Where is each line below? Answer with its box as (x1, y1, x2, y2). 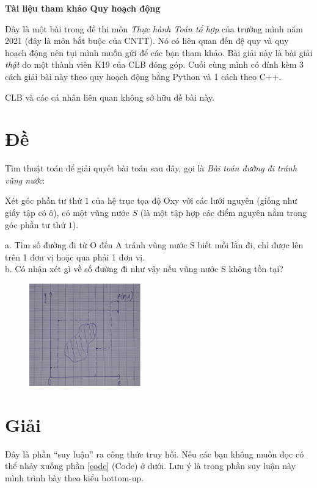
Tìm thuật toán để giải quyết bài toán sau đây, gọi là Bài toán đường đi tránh (5, 162, 297, 174)
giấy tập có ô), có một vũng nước (5, 206, 129, 219)
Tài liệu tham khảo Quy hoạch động (5, 2, 161, 14)
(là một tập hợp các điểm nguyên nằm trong (140, 206, 307, 219)
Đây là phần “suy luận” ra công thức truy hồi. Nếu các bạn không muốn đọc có (5, 447, 304, 460)
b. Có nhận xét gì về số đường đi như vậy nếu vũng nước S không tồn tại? (5, 262, 283, 275)
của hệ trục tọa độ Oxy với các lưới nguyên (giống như (92, 194, 297, 207)
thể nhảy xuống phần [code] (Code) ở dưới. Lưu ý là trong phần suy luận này (5, 459, 296, 472)
